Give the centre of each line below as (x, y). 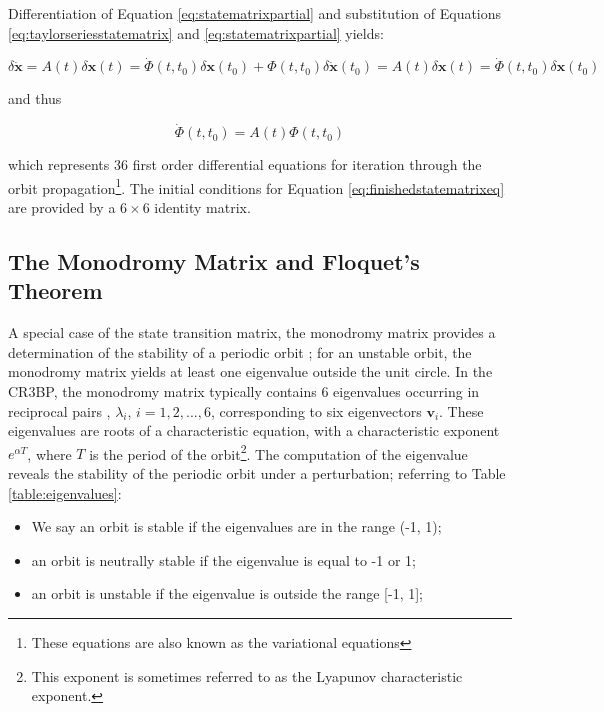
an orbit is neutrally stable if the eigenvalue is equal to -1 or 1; (223, 559)
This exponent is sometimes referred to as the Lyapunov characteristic (247, 675)
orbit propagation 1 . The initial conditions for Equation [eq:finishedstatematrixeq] (256, 186)
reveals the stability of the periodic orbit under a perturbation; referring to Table (257, 473)
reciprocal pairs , (59, 410)
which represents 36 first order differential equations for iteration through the (245, 164)
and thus (35, 98)
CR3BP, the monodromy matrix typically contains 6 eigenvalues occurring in (244, 391)
